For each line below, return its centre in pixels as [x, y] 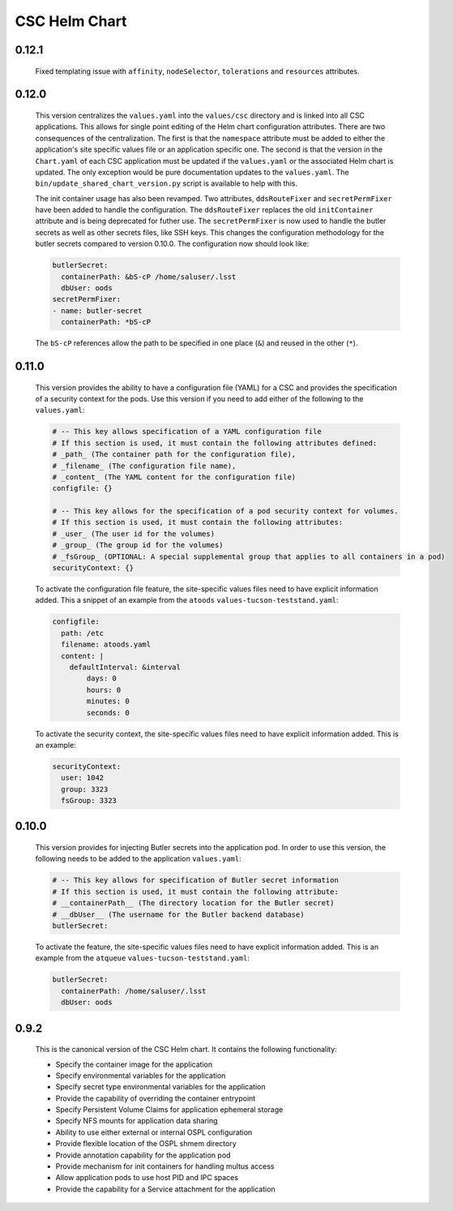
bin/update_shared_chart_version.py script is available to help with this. [166, 183]
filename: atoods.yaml [106, 644]
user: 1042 [83, 778]
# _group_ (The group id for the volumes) [138, 545]
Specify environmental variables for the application [141, 1076]
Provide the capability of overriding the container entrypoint [156, 1098]
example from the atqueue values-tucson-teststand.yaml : [143, 958]
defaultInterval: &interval [125, 667]
